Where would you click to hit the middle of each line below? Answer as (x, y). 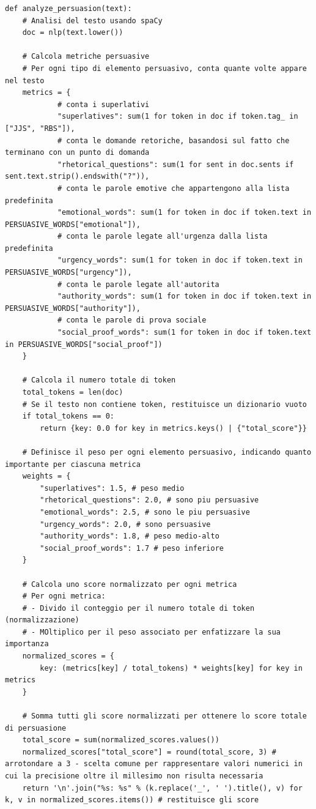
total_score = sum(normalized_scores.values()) (121, 740)
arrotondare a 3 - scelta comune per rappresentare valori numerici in (154, 764)
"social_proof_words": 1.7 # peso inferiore (132, 548)
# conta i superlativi (103, 104)
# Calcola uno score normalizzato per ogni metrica (130, 584)
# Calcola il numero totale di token (99, 380)
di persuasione (36, 728)
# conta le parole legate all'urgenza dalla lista (162, 237)
